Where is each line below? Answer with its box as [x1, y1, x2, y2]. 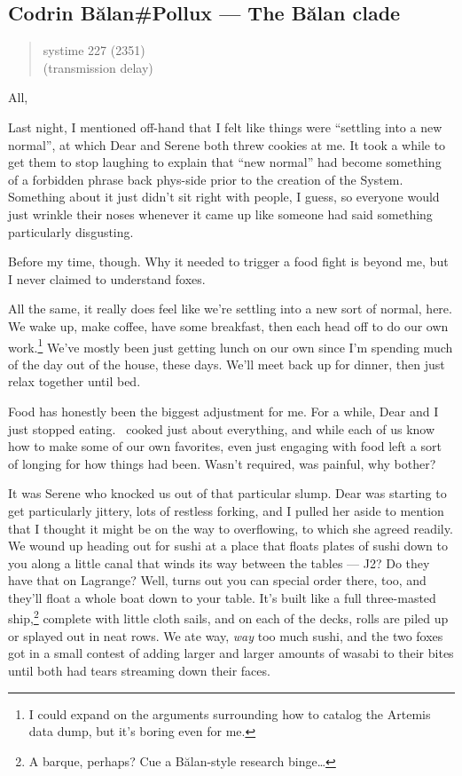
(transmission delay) [43, 58, 153, 76]
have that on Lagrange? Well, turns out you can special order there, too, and [8, 571, 427, 590]
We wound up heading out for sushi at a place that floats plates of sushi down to [8, 536, 448, 555]
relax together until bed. [8, 372, 141, 391]
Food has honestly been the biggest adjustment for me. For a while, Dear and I [8, 401, 439, 420]
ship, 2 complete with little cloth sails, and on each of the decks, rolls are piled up [8, 606, 449, 628]
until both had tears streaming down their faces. [8, 661, 270, 679]
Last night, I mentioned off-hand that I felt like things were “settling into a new [8, 117, 442, 136]
